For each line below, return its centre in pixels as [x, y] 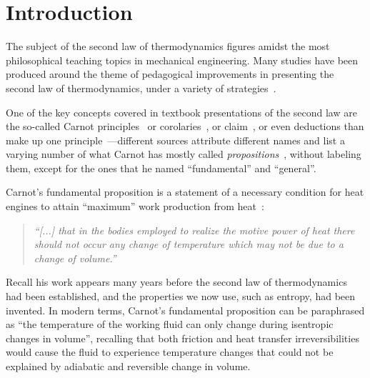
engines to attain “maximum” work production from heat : [135, 206]
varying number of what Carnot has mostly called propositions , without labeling [184, 154]
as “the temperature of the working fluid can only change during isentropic [170, 324]
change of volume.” [75, 258]
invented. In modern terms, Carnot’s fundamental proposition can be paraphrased [185, 310]
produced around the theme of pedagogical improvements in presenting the [170, 74]
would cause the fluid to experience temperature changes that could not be [170, 352]
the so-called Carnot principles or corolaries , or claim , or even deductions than [185, 126]
